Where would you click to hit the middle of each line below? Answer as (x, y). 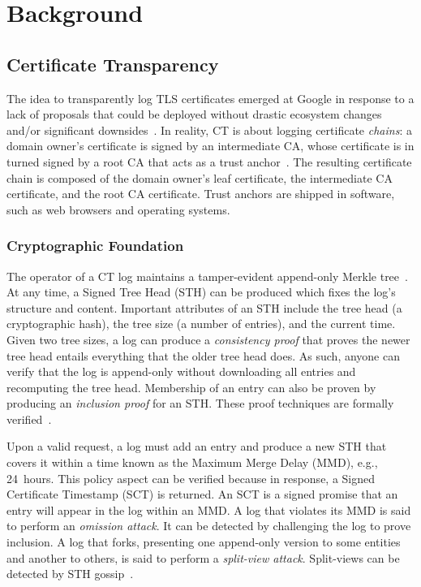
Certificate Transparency (113, 64)
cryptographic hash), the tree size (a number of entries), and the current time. (201, 324)
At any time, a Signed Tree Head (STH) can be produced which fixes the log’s (201, 292)
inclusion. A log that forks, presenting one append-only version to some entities (204, 542)
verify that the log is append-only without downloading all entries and (181, 371)
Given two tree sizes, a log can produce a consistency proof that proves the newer (208, 339)
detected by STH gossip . (70, 574)
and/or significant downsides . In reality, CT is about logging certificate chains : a (209, 129)
